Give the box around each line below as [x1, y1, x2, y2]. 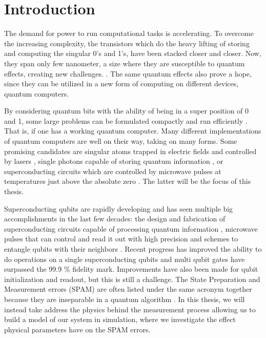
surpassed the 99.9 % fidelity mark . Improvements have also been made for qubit [4, 264, 258, 274]
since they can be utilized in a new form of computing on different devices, [4, 78, 239, 89]
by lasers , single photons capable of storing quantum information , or [4, 156, 223, 166]
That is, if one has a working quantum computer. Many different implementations [4, 125, 261, 136]
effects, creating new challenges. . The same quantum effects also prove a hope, [4, 68, 252, 79]
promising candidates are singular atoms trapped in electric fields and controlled [4, 145, 257, 156]
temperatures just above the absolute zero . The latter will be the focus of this [4, 176, 251, 186]
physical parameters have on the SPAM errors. [4, 324, 151, 334]
